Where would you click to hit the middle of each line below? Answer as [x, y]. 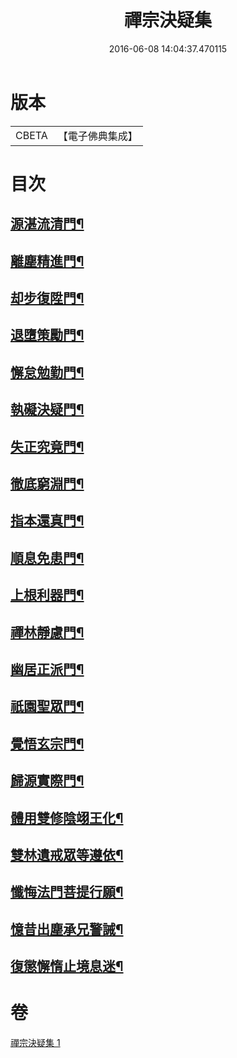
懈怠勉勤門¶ [47, 372]
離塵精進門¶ [47, 261]
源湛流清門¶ [47, 224]
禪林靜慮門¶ [47, 632]
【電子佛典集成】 [97, 136]
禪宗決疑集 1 [35, 1043]
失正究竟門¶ [47, 446]
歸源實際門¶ [47, 781]
